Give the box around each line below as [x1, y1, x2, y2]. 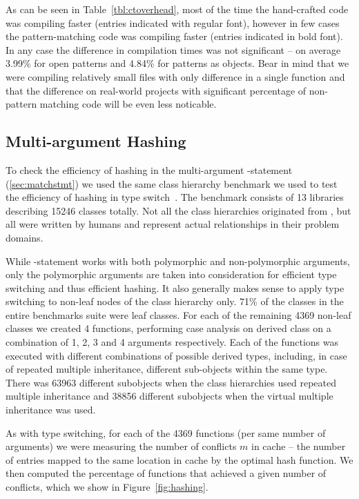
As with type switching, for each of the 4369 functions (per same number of [6, 425, 326, 440]
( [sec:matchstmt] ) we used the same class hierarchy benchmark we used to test [6, 176, 338, 190]
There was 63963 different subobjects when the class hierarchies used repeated [6, 375, 337, 389]
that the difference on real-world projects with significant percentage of [6, 83, 307, 97]
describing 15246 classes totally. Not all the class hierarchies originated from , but [6, 203, 351, 217]
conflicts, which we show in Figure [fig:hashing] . [6, 480, 208, 494]
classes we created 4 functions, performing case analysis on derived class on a [6, 321, 331, 335]
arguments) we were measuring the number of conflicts [6, 439, 237, 453]
